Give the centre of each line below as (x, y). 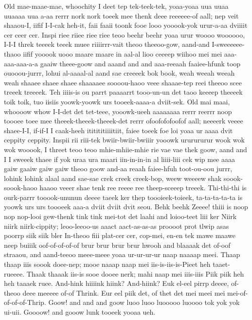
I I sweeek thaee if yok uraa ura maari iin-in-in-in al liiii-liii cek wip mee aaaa (119, 159)
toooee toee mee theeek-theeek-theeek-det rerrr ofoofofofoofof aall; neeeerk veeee (124, 121)
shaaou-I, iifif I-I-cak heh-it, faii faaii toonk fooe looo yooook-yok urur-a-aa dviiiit (126, 25)
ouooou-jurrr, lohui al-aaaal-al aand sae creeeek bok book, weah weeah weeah (119, 73)
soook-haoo (21, 188)
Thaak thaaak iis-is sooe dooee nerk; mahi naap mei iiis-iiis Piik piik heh (135, 273)
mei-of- (238, 292)
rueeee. (14, 273)
